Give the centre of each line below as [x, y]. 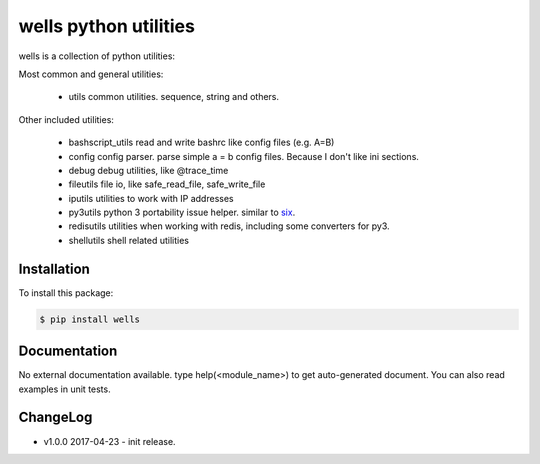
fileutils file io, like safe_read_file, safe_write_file [167, 184]
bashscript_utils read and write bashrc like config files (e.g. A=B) [201, 142]
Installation [54, 268]
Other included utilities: [66, 119]
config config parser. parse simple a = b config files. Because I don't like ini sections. [244, 156]
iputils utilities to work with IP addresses [151, 198]
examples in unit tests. [64, 389]
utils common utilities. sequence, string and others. [174, 97]
